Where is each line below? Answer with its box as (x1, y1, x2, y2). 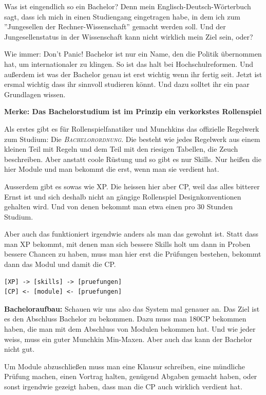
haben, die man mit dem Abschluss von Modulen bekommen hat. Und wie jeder (4, 324, 256, 334)
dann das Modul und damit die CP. (4, 259, 116, 270)
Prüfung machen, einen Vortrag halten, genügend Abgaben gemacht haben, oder (4, 371, 257, 382)
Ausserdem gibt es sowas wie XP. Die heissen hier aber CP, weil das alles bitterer (4, 181, 260, 191)
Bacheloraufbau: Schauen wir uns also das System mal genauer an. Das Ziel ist (4, 303, 260, 314)
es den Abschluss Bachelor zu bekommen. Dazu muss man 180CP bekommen (4, 313, 246, 324)
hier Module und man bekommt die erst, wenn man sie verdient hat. (4, 164, 219, 174)
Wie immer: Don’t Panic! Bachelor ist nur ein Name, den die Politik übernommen (4, 48, 262, 59)
